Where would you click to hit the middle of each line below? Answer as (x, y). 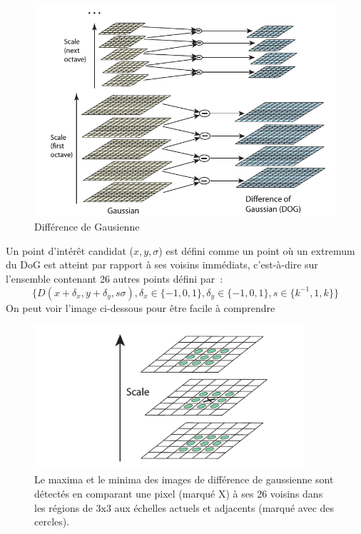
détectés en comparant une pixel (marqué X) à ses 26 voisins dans (179, 493)
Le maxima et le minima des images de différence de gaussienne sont (184, 479)
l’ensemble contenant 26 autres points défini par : (115, 278)
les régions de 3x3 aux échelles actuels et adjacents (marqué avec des (184, 507)
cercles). (52, 522)
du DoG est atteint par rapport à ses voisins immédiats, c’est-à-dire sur (162, 265)
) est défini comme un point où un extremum (257, 250)
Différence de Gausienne (87, 227)
